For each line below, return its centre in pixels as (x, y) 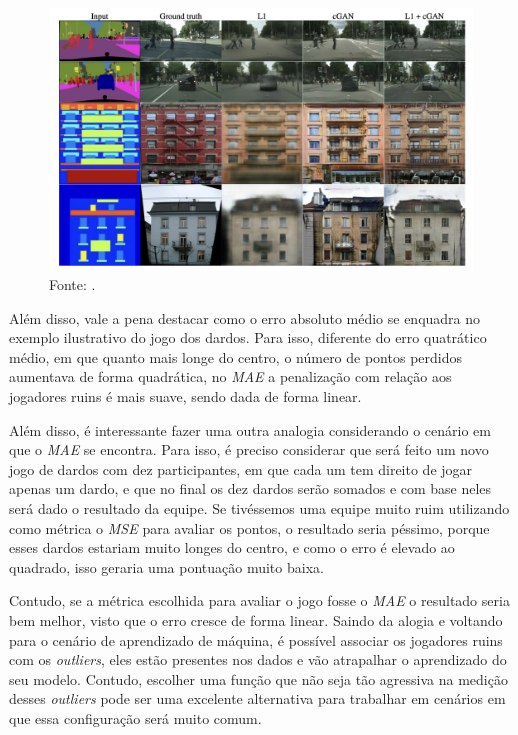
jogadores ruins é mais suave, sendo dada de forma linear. (185, 396)
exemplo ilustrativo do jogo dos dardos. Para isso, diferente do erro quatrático (248, 337)
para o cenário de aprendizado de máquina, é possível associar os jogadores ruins (256, 639)
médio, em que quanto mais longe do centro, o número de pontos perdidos (235, 356)
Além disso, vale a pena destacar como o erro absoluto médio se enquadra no (245, 317)
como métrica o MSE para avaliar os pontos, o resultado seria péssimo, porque (249, 527)
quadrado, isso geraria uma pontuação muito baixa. (166, 566)
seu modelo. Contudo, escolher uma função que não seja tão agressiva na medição (258, 678)
